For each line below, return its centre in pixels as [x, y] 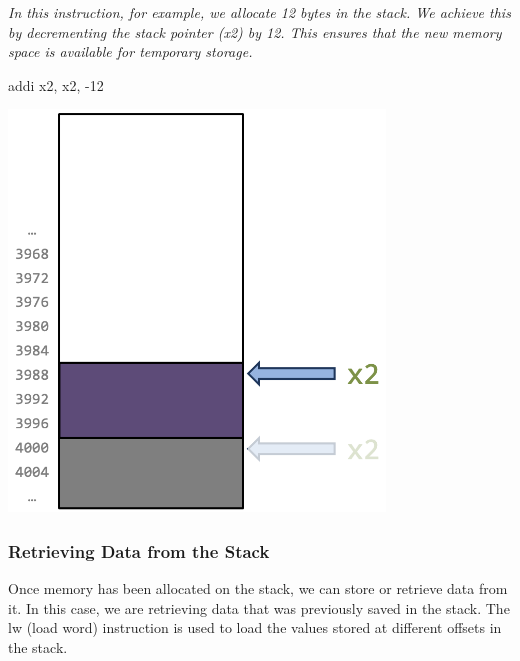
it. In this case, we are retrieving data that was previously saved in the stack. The [259, 607]
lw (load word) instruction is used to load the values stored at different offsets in [255, 627]
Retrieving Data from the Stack [139, 550]
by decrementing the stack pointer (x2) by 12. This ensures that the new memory [255, 31]
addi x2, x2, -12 [56, 84]
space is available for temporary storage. [130, 51]
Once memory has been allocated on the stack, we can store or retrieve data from [258, 587]
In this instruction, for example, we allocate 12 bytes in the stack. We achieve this [259, 12]
